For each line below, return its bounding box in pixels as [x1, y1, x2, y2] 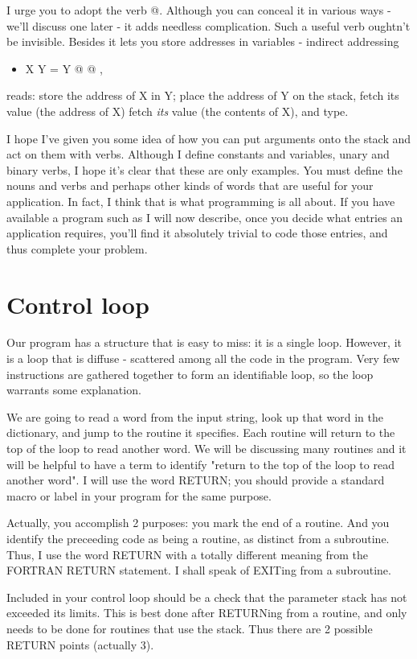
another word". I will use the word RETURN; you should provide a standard [6, 472, 385, 488]
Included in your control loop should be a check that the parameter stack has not [6, 588, 407, 605]
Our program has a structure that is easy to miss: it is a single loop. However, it [6, 334, 402, 351]
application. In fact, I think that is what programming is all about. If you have [6, 192, 395, 209]
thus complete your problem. [6, 240, 148, 257]
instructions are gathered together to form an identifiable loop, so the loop [6, 365, 374, 382]
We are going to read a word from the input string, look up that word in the [6, 408, 383, 425]
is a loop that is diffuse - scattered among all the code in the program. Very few [6, 350, 400, 367]
